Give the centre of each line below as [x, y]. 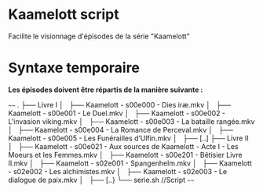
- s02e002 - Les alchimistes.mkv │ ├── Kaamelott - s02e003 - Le [118, 171]
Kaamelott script [64, 15]
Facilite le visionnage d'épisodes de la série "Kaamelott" [99, 36]
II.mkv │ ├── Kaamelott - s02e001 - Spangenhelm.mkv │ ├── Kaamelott [130, 163]
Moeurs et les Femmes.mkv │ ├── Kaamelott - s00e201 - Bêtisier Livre [125, 155]
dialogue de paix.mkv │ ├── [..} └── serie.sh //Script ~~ [101, 180]
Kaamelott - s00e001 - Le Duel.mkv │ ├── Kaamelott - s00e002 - [117, 113]
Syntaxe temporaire [74, 68]
